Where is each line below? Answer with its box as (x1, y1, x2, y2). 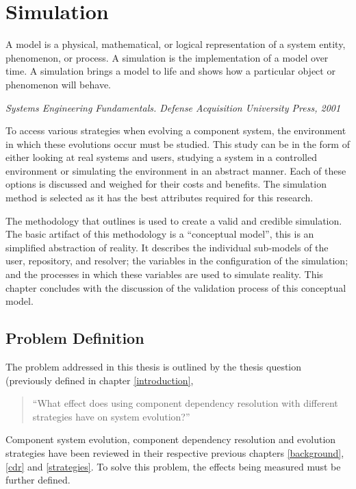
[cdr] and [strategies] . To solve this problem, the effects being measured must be (5, 459, 341, 473)
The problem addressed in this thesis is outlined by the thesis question (5, 360, 302, 374)
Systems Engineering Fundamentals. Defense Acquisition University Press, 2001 (5, 100, 341, 114)
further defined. (5, 473, 71, 487)
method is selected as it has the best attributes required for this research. (5, 190, 314, 205)
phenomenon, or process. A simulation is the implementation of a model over (5, 50, 329, 64)
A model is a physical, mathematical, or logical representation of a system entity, (5, 37, 346, 51)
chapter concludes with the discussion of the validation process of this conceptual (5, 280, 346, 294)
